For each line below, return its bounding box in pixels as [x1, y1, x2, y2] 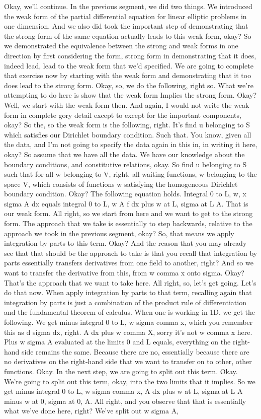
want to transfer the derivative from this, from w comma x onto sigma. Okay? [4, 267, 244, 278]
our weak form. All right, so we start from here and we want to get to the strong [4, 208, 253, 219]
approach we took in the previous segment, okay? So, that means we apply [4, 228, 234, 238]
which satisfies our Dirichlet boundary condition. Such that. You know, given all [4, 129, 251, 139]
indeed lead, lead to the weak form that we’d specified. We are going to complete [4, 60, 253, 71]
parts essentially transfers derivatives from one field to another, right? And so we [4, 257, 253, 268]
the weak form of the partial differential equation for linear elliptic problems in [4, 11, 247, 21]
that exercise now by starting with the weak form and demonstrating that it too [4, 70, 251, 81]
